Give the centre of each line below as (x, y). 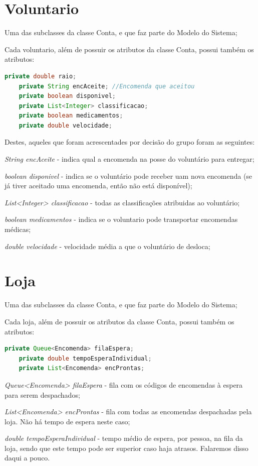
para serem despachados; (42, 394)
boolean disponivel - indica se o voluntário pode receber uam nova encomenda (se (128, 176)
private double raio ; (41, 76)
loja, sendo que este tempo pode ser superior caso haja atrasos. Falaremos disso (126, 448)
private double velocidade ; (65, 125)
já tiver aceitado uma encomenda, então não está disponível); (98, 186)
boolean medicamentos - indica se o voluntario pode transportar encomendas (121, 219)
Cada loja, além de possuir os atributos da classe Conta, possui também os (119, 321)
